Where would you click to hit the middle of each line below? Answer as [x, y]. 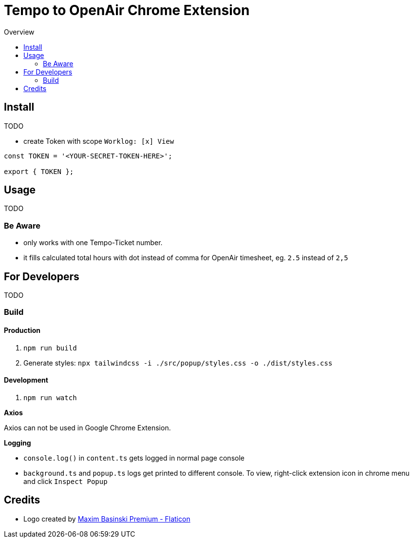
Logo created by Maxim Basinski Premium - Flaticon [107, 519]
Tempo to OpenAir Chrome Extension [127, 10]
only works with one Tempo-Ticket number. [93, 243]
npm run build [50, 348]
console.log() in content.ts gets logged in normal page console [134, 458]
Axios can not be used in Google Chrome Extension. [87, 427]
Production [22, 330]
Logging [18, 443]
